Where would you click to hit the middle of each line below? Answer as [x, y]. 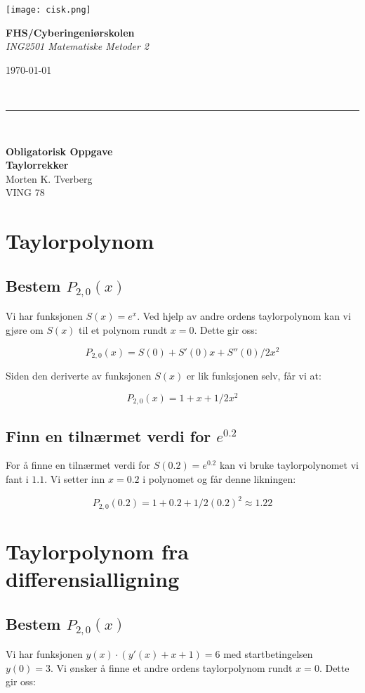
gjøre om [25, 329]
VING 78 [25, 192]
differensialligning [93, 578]
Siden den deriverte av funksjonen [79, 376]
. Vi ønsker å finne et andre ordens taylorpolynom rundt [172, 667]
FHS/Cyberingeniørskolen [70, 32]
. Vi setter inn [75, 479]
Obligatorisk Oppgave [59, 151]
